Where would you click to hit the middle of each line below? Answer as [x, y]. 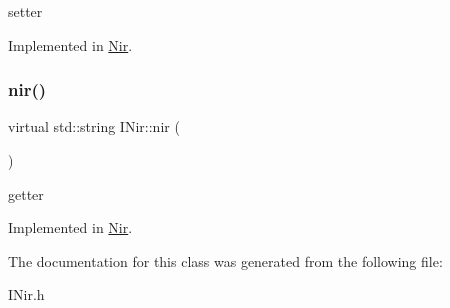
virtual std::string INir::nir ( [94, 126]
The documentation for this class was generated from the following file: [225, 260]
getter [26, 193]
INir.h [26, 294]
